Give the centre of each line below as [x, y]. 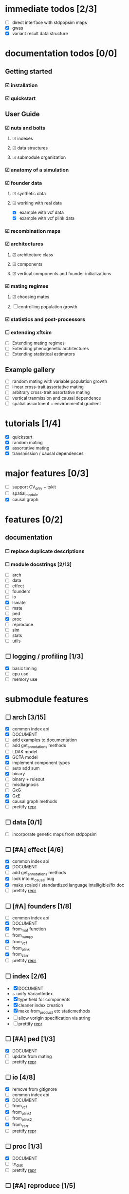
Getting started [29, 71]
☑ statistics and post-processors [45, 319]
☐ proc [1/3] [24, 1147]
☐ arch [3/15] [26, 717]
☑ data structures [30, 148]
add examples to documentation [44, 740]
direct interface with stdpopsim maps [49, 22]
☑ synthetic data [29, 194]
